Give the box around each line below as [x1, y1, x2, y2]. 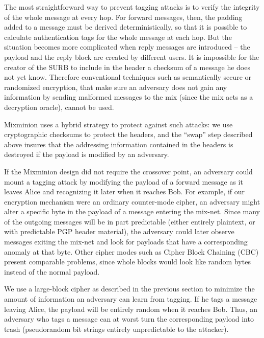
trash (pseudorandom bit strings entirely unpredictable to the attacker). [4, 323, 229, 334]
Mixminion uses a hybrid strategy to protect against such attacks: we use [4, 119, 233, 129]
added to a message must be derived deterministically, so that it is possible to [4, 21, 247, 32]
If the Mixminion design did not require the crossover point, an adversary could [4, 166, 253, 176]
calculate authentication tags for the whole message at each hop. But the [4, 31, 232, 42]
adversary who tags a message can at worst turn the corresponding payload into [4, 313, 254, 324]
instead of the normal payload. [4, 266, 100, 277]
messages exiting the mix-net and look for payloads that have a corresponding [4, 236, 248, 247]
